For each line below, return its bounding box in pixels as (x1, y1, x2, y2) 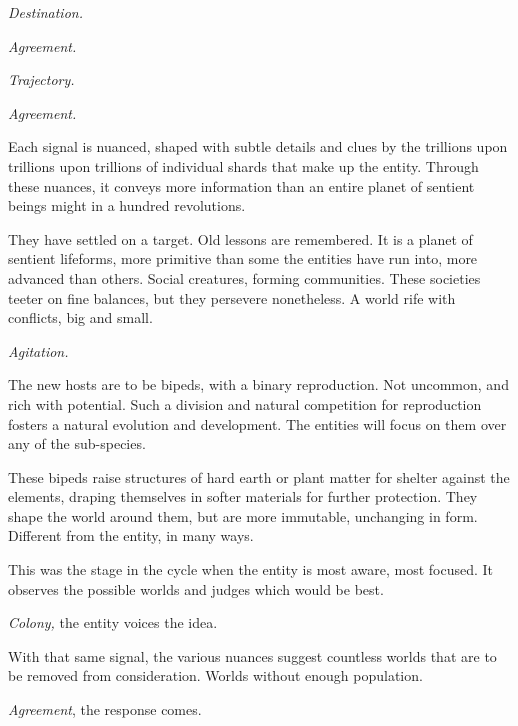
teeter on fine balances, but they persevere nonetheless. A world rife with (8, 287, 456, 308)
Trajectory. (8, 69, 75, 90)
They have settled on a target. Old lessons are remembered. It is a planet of (8, 228, 473, 249)
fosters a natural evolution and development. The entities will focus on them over (8, 413, 507, 434)
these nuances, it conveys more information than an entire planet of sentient (8, 175, 475, 196)
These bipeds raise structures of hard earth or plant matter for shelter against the (8, 466, 510, 487)
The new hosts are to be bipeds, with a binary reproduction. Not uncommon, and (8, 374, 509, 395)
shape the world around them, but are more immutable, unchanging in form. (8, 505, 478, 526)
